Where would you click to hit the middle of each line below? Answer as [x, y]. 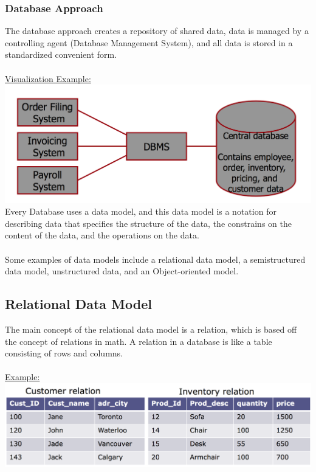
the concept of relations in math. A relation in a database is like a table [139, 341]
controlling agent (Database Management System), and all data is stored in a [149, 42]
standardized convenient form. [61, 54]
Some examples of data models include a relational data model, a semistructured [155, 259]
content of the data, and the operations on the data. [102, 235]
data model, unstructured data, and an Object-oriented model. [122, 271]
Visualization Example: [48, 78]
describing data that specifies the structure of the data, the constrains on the [148, 223]
